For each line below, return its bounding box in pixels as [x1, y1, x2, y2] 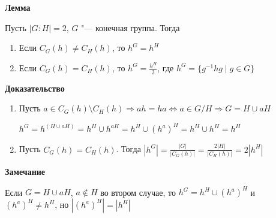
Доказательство [5, 81, 65, 94]
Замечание [5, 165, 46, 177]
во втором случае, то [100, 186, 176, 198]
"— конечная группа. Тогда [81, 21, 180, 34]
